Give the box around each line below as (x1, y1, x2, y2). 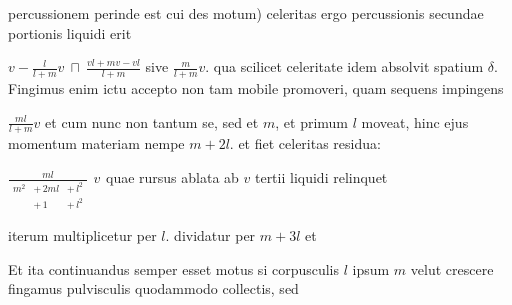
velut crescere (410, 258, 494, 279)
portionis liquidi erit (8, 22, 132, 43)
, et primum (275, 111, 349, 132)
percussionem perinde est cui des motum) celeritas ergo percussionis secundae (8, 3, 484, 23)
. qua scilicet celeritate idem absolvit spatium (205, 56, 484, 77)
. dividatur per (165, 224, 256, 245)
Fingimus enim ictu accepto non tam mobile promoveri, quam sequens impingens (8, 78, 504, 99)
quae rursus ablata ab (105, 167, 239, 188)
